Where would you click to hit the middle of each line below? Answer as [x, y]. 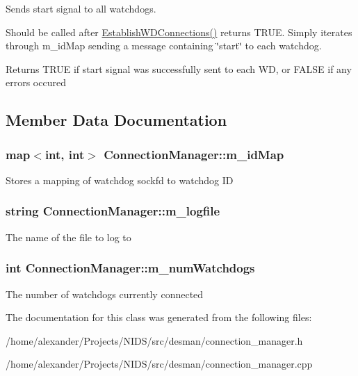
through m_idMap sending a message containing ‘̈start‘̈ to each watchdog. [164, 46]
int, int [65, 154]
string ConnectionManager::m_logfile [113, 211]
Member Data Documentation [116, 120]
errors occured [36, 82]
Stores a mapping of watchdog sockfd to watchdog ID [120, 180]
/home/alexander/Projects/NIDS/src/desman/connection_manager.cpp [159, 364]
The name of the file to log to [68, 237]
